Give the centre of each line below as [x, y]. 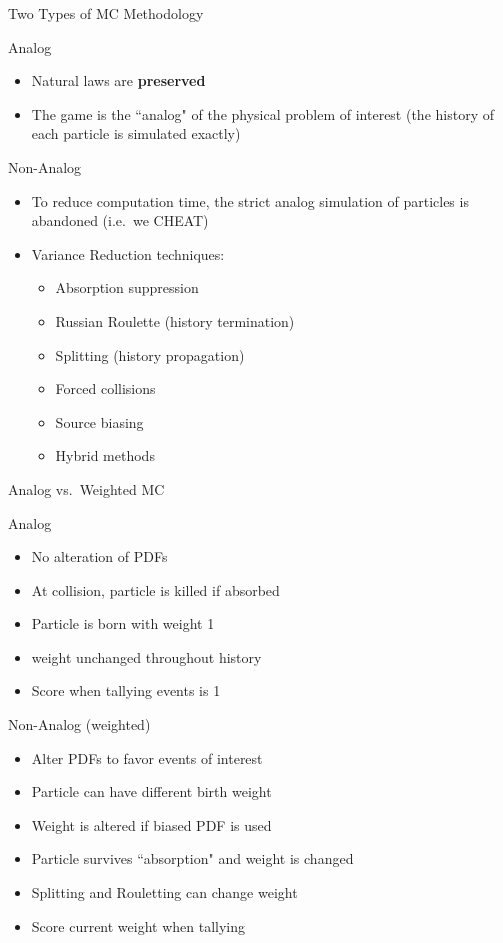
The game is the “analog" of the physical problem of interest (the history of [262, 113]
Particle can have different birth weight [151, 791]
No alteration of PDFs [99, 556]
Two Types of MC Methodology [106, 13]
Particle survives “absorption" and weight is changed [192, 858]
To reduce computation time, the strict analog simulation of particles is [250, 200]
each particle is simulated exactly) [136, 133]
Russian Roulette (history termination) [175, 320]
